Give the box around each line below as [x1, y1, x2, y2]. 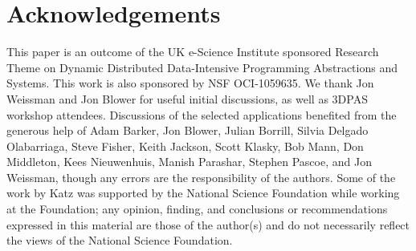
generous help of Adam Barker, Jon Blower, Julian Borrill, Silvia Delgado [6, 122, 369, 139]
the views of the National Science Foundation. [6, 232, 233, 249]
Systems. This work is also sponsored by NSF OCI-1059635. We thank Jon [6, 75, 374, 91]
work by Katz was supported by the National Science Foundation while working [6, 184, 400, 201]
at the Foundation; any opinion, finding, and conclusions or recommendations [6, 200, 388, 217]
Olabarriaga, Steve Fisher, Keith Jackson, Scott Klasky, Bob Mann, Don [6, 137, 364, 154]
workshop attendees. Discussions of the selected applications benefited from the [6, 106, 397, 123]
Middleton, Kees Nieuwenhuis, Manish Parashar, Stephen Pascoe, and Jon [6, 153, 372, 170]
